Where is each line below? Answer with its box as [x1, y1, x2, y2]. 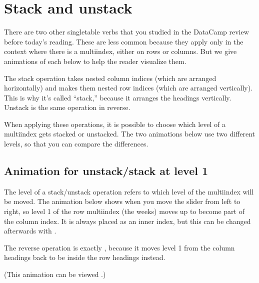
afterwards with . [4, 225, 56, 236]
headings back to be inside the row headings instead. [4, 252, 165, 262]
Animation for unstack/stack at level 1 [4, 163, 208, 178]
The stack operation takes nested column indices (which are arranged [4, 72, 216, 83]
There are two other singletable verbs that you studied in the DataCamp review [4, 26, 249, 37]
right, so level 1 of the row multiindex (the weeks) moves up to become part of [4, 206, 244, 216]
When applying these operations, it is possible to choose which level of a [4, 118, 226, 129]
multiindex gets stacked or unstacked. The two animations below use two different [4, 128, 255, 139]
